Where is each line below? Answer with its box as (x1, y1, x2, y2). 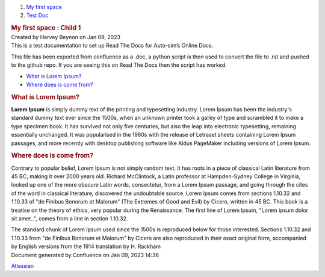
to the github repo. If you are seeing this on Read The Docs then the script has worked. (11, 61, 227, 69)
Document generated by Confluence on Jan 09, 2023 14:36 (11, 251, 159, 258)
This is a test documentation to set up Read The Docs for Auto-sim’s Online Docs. (11, 42, 214, 49)
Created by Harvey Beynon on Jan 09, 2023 (11, 34, 120, 41)
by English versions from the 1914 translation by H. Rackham (11, 243, 161, 250)
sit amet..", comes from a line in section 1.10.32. (11, 215, 128, 222)
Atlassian (11, 262, 34, 269)
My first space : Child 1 (11, 24, 81, 33)
